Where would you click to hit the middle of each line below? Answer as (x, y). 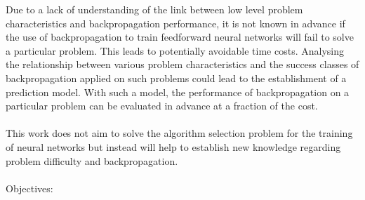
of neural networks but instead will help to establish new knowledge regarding (173, 146)
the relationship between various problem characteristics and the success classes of (182, 64)
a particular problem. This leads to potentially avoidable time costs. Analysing (175, 50)
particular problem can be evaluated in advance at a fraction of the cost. (162, 106)
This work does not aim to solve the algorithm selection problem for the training (179, 133)
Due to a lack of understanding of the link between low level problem (154, 9)
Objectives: (29, 188)
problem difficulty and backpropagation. (92, 160)
